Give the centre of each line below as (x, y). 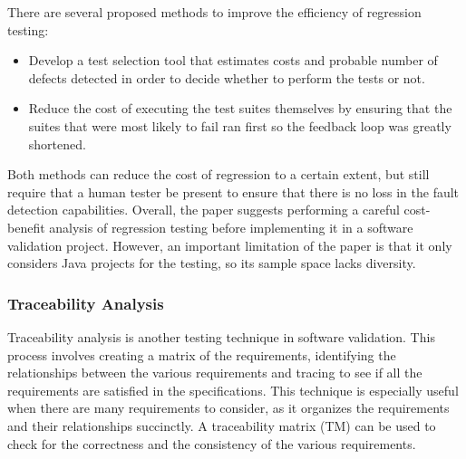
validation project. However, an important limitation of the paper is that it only (230, 245)
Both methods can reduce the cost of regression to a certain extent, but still (218, 174)
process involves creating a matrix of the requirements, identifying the (202, 354)
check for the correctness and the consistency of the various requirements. (212, 443)
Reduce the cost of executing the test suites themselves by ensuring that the (240, 108)
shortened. (57, 143)
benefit (26, 227)
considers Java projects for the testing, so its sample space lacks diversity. (212, 263)
